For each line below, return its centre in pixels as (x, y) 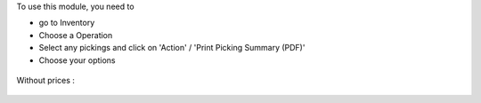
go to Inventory (67, 23)
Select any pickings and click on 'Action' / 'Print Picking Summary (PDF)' (172, 48)
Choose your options (77, 60)
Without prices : (46, 80)
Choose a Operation (76, 35)
